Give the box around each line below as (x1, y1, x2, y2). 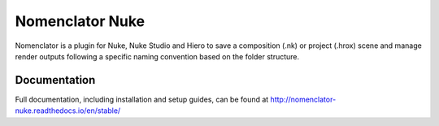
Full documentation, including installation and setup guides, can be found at (15, 94, 269, 104)
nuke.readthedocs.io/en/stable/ (15, 106, 121, 115)
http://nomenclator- (270, 94, 337, 104)
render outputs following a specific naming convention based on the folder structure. (15, 51, 300, 61)
